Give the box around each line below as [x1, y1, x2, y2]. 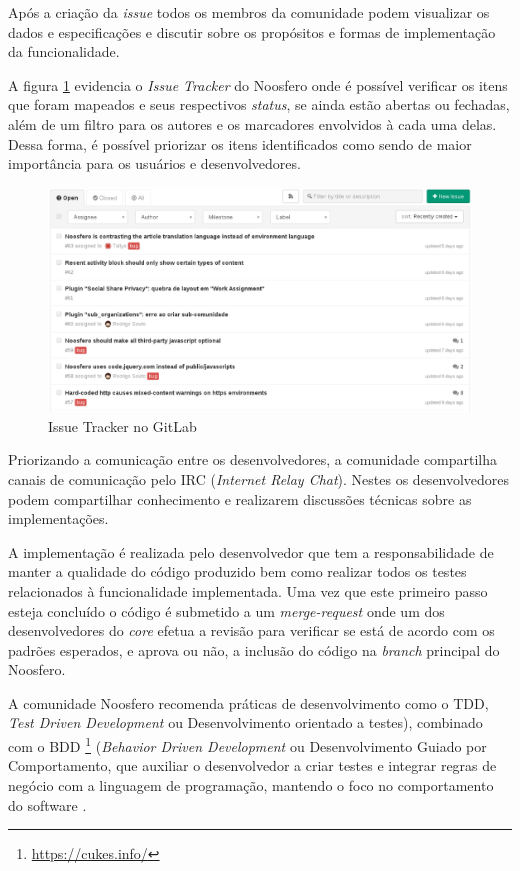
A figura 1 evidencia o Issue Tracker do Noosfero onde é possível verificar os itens [8, 74, 508, 95]
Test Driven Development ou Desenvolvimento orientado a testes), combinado [8, 712, 483, 733]
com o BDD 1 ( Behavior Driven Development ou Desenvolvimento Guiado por [8, 733, 487, 756]
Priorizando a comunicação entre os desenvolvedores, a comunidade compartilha [8, 449, 498, 470]
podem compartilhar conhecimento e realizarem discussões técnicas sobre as [8, 488, 472, 509]
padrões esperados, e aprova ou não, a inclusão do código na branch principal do [8, 639, 500, 660]
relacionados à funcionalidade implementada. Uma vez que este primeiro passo [8, 580, 488, 601]
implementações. [8, 508, 109, 529]
